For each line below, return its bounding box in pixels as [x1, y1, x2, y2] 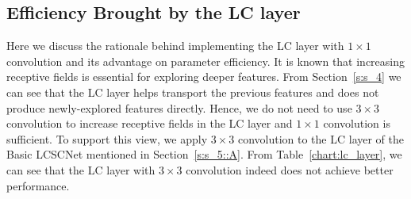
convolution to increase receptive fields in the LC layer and [6, 115, 293, 132]
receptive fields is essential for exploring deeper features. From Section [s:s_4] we [6, 68, 401, 85]
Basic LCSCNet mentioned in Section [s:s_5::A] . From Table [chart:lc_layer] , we [6, 146, 402, 163]
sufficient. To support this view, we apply [6, 130, 208, 147]
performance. [6, 177, 70, 193]
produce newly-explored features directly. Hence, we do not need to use [6, 99, 352, 116]
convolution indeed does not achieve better [186, 161, 394, 178]
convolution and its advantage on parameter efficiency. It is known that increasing [6, 52, 405, 69]
